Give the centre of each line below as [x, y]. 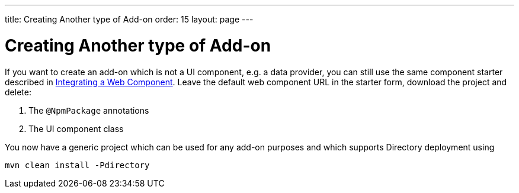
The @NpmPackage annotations [89, 110]
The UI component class [76, 128]
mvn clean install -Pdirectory [77, 165]
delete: [18, 92]
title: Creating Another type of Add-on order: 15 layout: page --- [129, 19]
